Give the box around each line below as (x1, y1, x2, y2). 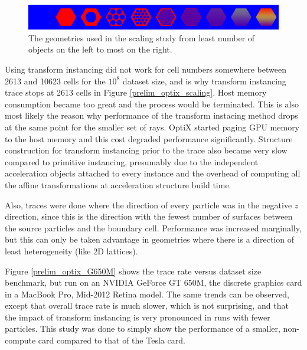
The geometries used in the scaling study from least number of (28, 31, 255, 44)
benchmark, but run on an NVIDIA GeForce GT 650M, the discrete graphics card (5, 276, 302, 289)
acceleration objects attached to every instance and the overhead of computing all (5, 167, 301, 179)
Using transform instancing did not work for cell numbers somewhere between (5, 63, 286, 76)
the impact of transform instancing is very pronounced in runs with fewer (5, 310, 270, 323)
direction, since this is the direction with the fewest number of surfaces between (5, 210, 293, 223)
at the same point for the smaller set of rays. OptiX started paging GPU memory (5, 120, 300, 133)
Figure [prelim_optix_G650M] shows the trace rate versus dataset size (5, 264, 262, 277)
